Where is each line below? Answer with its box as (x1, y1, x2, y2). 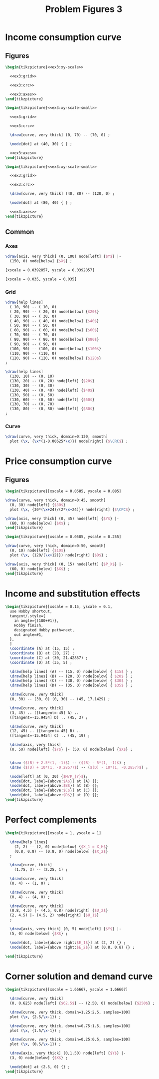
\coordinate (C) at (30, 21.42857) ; (9, 655, 88, 660)
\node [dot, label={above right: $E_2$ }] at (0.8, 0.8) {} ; (9, 945, 135, 950)
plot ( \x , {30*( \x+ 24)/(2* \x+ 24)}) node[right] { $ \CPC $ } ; (9, 507, 135, 512)
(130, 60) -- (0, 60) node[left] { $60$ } (9, 397, 95, 402)
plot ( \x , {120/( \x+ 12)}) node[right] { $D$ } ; (9, 552, 108, 557)
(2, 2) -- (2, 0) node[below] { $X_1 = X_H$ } (14, 844, 108, 849)
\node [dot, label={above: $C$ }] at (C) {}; (9, 788, 99, 793)
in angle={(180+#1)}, (14, 618, 59, 623)
